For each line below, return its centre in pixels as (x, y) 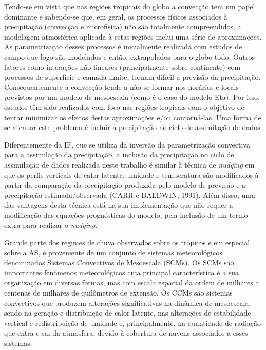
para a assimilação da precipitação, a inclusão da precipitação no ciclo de (119, 154)
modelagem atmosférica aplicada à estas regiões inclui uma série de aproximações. (133, 36)
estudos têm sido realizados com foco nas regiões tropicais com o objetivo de (124, 107)
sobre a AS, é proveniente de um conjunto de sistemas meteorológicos (113, 252)
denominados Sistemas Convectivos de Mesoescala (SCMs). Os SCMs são (119, 262)
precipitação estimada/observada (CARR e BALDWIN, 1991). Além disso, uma (130, 195)
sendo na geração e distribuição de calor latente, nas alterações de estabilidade (128, 313)
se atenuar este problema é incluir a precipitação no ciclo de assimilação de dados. (133, 127)
